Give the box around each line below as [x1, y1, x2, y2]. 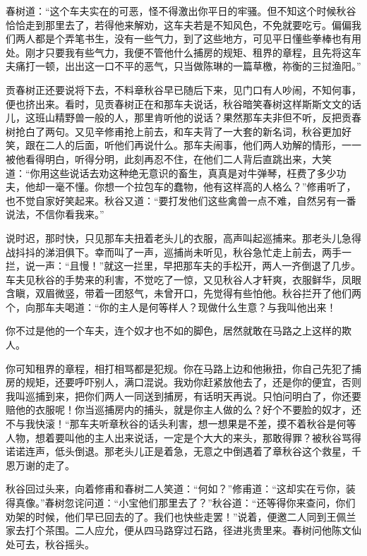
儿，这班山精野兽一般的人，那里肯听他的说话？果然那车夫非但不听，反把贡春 [6, 110, 361, 125]
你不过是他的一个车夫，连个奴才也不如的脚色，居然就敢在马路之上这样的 [6, 323, 342, 338]
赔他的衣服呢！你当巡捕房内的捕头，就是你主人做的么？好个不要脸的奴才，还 [6, 402, 361, 417]
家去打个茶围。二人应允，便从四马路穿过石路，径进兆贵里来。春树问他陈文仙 [6, 523, 361, 538]
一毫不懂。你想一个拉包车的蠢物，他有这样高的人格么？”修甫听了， [44, 179, 356, 194]
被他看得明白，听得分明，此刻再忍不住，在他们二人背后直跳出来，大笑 [6, 151, 332, 166]
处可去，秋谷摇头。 [6, 536, 95, 551]
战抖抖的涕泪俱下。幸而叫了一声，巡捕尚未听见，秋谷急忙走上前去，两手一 [6, 244, 351, 259]
